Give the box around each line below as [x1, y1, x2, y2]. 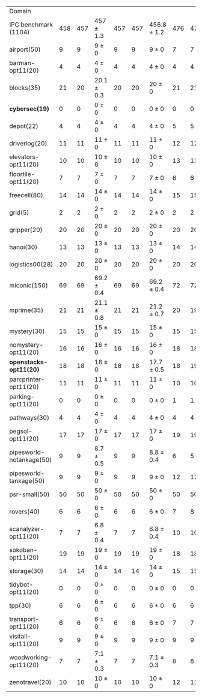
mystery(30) [9, 327, 45, 335]
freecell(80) [9, 191, 43, 199]
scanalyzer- [9, 525, 44, 533]
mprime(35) [9, 306, 44, 314]
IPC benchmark [9, 20, 53, 29]
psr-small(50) [9, 490, 50, 498]
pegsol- [9, 427, 33, 435]
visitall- [9, 632, 31, 640]
